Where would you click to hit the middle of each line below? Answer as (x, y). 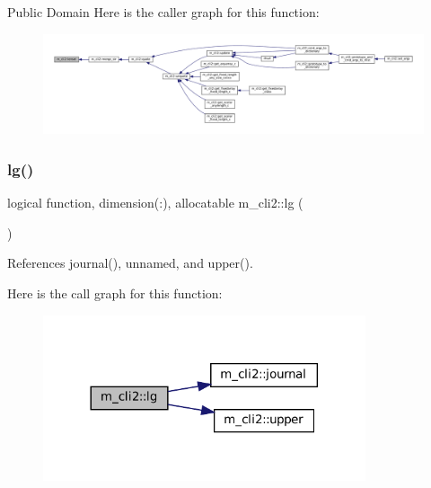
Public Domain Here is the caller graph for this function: (163, 12)
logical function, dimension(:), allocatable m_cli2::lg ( (155, 203)
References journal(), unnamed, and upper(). (130, 263)
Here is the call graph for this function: (115, 293)
